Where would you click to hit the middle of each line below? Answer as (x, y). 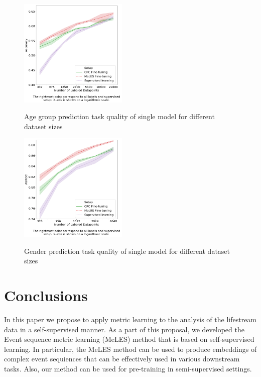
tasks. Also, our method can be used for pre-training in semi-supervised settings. (128, 368)
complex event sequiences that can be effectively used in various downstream (122, 359)
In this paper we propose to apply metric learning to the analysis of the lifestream (130, 319)
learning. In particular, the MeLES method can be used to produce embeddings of (130, 349)
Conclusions (46, 295)
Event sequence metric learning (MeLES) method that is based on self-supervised (129, 339)
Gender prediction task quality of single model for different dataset (127, 251)
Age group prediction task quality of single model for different (119, 116)
